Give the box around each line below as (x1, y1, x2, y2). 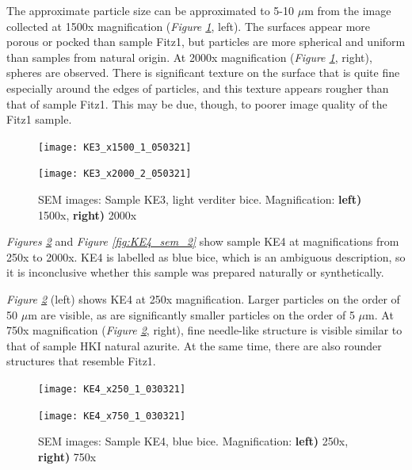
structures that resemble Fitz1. (6, 353, 156, 369)
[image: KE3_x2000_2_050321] (38, 168, 192, 180)
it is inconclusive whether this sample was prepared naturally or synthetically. (6, 264, 384, 281)
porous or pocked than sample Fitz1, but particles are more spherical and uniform (6, 33, 406, 50)
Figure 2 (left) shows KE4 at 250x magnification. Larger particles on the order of (6, 291, 400, 308)
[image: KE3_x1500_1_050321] (38, 141, 192, 153)
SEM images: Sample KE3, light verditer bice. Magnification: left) (38, 191, 362, 208)
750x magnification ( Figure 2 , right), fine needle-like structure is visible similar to (6, 322, 402, 338)
